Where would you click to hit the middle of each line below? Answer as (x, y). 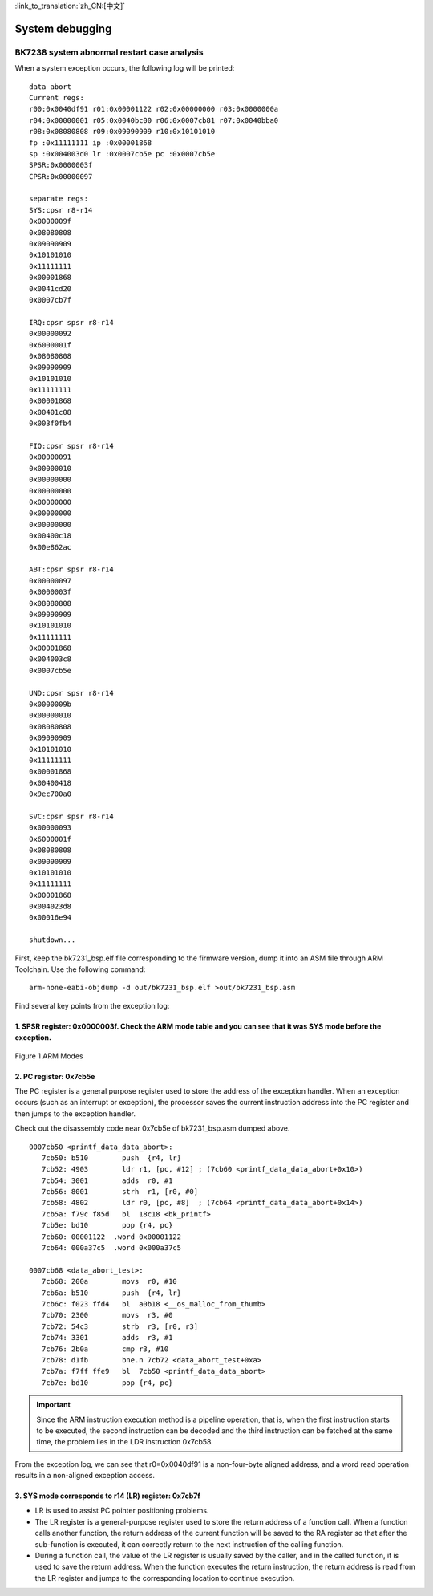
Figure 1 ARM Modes (49, 1056)
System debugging (63, 28)
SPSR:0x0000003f (61, 165)
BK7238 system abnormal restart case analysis (109, 52)
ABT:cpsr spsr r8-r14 (71, 569)
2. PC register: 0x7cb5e (55, 1076)
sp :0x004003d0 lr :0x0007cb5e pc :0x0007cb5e (122, 154)
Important (54, 1405)
